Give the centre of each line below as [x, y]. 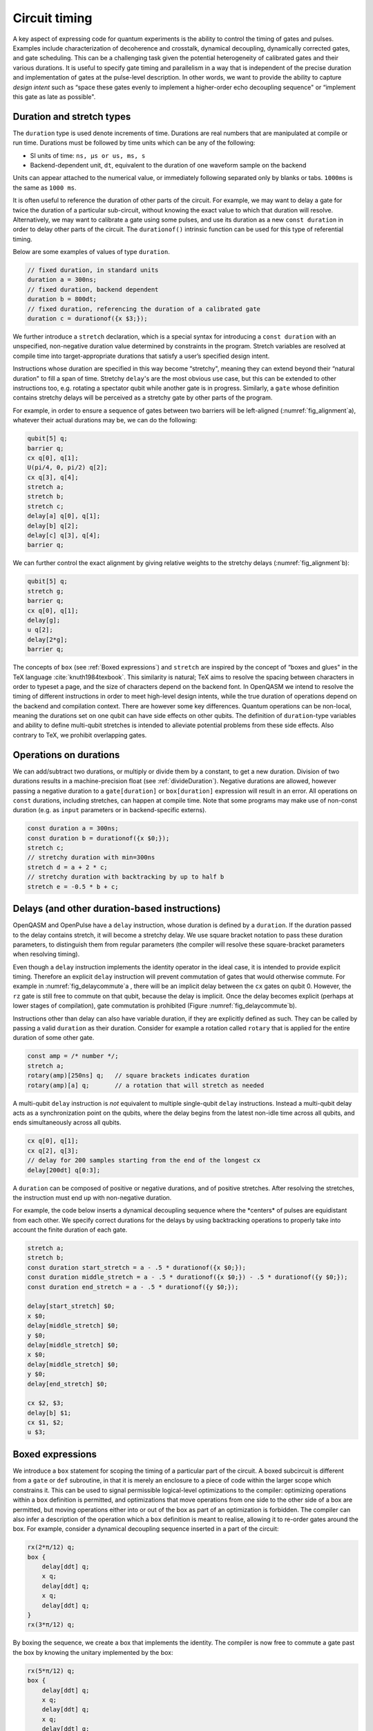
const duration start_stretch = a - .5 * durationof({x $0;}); [137, 1267]
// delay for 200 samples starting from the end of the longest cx [144, 1160]
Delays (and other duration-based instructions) [117, 909]
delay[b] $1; [49, 1413]
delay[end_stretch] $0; [68, 1384]
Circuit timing [52, 18]
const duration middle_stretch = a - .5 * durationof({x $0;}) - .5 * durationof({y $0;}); [188, 1277]
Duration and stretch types [72, 117]
